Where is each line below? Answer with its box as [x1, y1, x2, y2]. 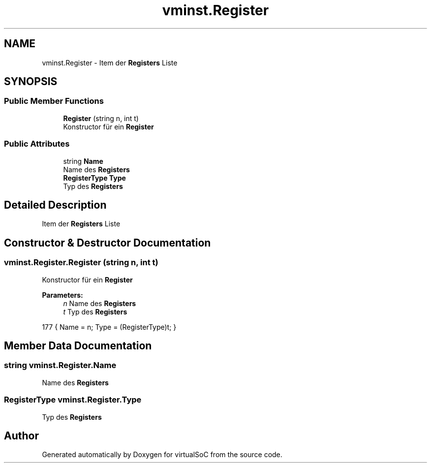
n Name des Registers [63, 299, 136, 308]
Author [4, 430, 39, 442]
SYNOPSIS [4, 75, 58, 88]
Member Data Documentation [4, 340, 152, 352]
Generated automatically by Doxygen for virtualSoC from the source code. [42, 450, 282, 459]
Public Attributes [4, 139, 70, 149]
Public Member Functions [4, 96, 104, 106]
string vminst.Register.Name [4, 360, 117, 371]
